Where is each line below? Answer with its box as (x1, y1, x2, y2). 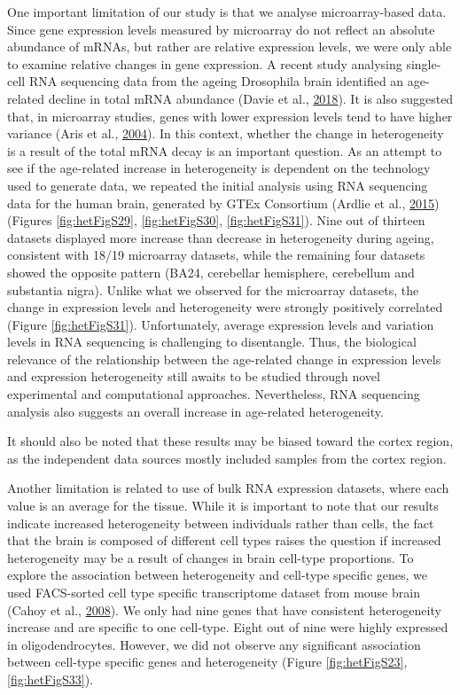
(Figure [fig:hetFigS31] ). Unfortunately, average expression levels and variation (7, 315, 434, 333)
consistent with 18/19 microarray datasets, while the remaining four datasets (7, 246, 425, 264)
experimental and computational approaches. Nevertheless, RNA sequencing (7, 385, 420, 403)
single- (406, 54, 441, 73)
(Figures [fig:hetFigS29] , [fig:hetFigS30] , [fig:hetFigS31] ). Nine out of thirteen (7, 211, 425, 230)
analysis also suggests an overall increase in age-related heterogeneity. (7, 402, 384, 420)
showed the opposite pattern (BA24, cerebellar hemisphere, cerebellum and (7, 262, 415, 281)
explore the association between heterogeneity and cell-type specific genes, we (7, 566, 427, 584)
